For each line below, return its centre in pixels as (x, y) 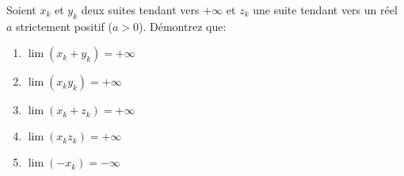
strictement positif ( (64, 26)
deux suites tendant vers (140, 10)
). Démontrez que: (183, 26)
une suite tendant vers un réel (325, 10)
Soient (21, 10)
